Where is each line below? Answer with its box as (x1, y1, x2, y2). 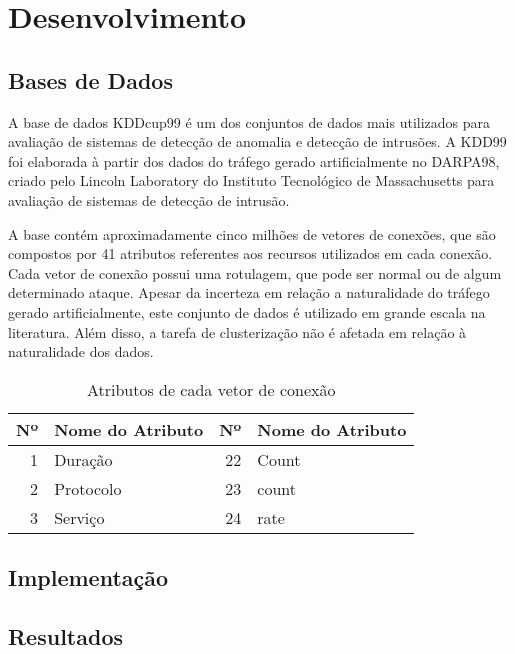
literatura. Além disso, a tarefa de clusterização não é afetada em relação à (8, 321, 467, 342)
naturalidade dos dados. (8, 341, 154, 362)
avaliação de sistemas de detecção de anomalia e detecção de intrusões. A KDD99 (8, 131, 507, 152)
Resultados (8, 620, 123, 651)
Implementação (8, 562, 169, 593)
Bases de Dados (8, 64, 173, 95)
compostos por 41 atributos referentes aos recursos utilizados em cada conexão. (8, 243, 493, 264)
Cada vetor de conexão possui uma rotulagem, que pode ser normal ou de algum (8, 262, 502, 283)
